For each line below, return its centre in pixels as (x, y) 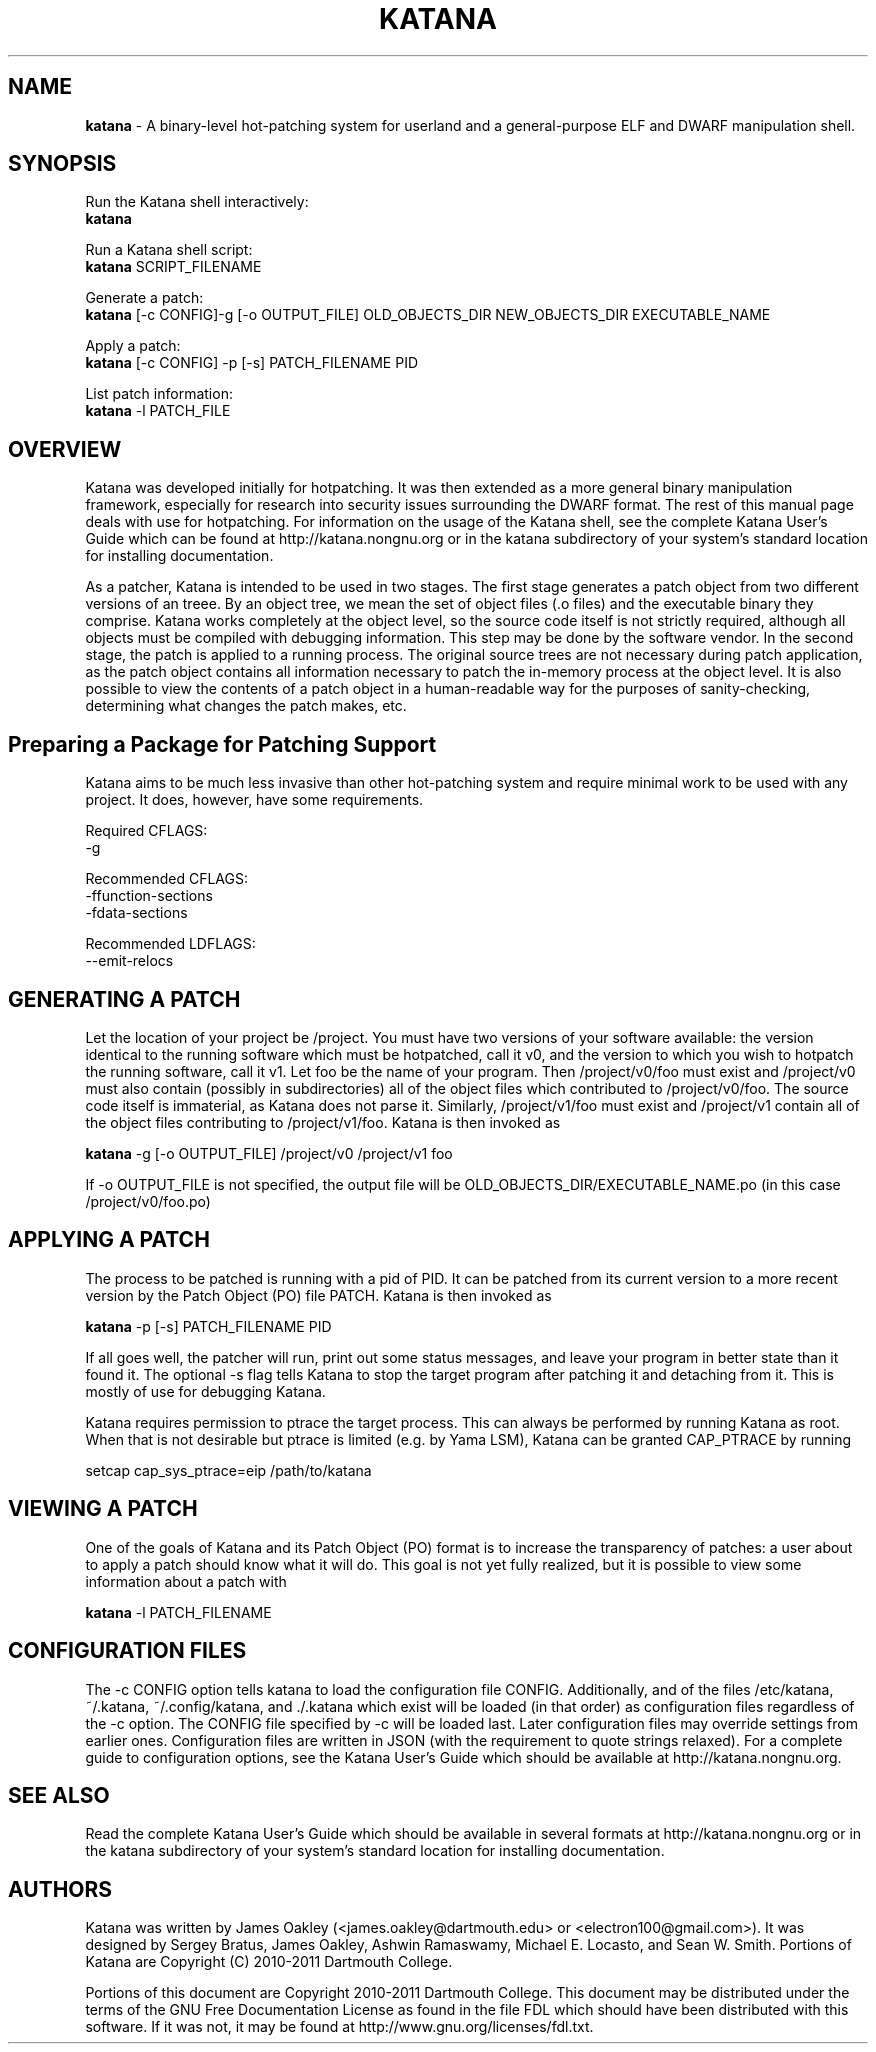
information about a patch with (186, 1581)
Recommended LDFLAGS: (170, 944)
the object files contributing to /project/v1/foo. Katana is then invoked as (323, 1122)
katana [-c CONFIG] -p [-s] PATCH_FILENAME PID (252, 363)
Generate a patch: (144, 298)
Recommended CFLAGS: (167, 879)
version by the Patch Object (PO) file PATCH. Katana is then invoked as (318, 1295)
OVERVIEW (65, 449)
